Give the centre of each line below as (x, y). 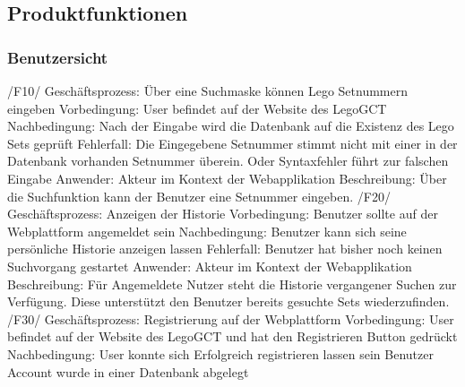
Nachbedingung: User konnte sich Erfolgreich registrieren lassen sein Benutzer (220, 353)
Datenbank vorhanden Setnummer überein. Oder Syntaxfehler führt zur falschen (228, 161)
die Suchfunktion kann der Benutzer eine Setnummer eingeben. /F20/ (199, 196)
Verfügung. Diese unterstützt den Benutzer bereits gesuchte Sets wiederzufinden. (228, 301)
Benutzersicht (58, 57)
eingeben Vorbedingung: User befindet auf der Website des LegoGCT (197, 108)
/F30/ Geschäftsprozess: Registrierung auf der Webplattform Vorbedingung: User (231, 318)
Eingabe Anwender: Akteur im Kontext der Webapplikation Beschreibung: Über (227, 178)
